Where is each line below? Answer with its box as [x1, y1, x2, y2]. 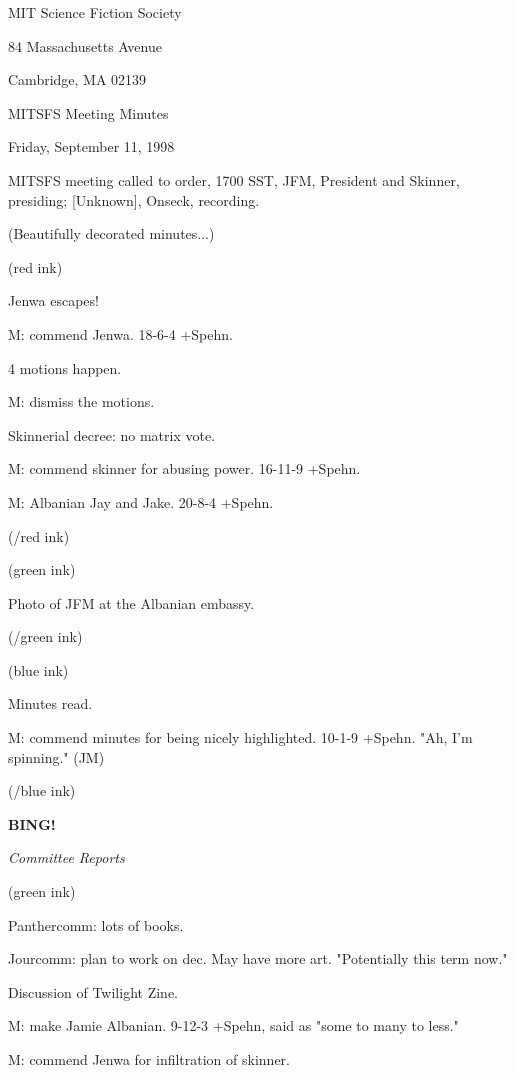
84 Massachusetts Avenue [8, 35, 162, 56]
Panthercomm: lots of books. [8, 914, 184, 935]
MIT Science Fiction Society [8, 2, 182, 22]
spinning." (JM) [8, 746, 105, 767]
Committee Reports [8, 847, 125, 868]
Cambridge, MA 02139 [8, 69, 147, 90]
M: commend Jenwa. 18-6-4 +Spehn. [8, 323, 233, 344]
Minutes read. [8, 693, 93, 714]
